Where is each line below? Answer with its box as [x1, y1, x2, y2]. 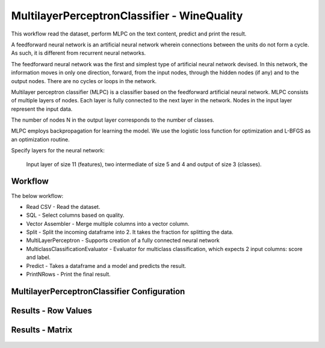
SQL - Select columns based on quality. [26, 211, 125, 219]
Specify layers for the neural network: [11, 147, 105, 154]
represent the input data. [11, 105, 73, 113]
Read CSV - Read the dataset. [26, 203, 101, 210]
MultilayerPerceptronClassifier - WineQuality [11, 9, 243, 22]
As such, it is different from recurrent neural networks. [11, 49, 146, 57]
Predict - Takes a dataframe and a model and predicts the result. [26, 262, 187, 269]
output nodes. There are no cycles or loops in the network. [11, 77, 157, 84]
